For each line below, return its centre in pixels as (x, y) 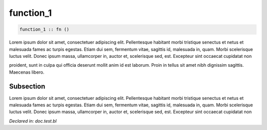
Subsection (27, 86)
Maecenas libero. (27, 72)
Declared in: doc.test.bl (33, 121)
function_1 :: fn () (44, 29)
